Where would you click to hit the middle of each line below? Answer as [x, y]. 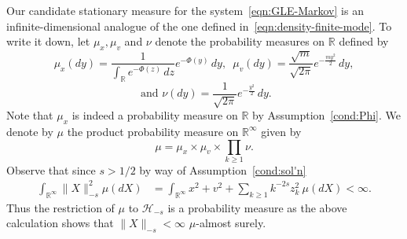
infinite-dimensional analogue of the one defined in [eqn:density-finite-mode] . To [199, 26]
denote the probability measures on [240, 41]
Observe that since [51, 169]
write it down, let [48, 41]
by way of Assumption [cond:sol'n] [223, 169]
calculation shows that [60, 223]
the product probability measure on [153, 131]
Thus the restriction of [60, 207]
